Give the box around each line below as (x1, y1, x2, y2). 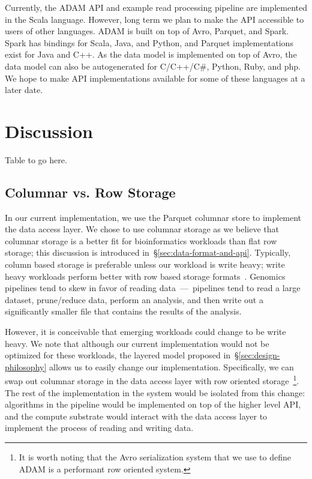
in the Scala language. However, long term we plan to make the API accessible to (5, 13, 304, 25)
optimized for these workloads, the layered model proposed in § (5, 349, 239, 361)
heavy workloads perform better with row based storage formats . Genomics (5, 270, 286, 282)
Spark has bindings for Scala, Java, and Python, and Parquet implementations (5, 36, 293, 49)
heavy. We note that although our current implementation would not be (5, 337, 269, 349)
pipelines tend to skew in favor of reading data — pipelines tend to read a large (5, 282, 301, 294)
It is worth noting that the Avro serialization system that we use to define (19, 451, 291, 463)
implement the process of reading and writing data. (5, 421, 194, 434)
